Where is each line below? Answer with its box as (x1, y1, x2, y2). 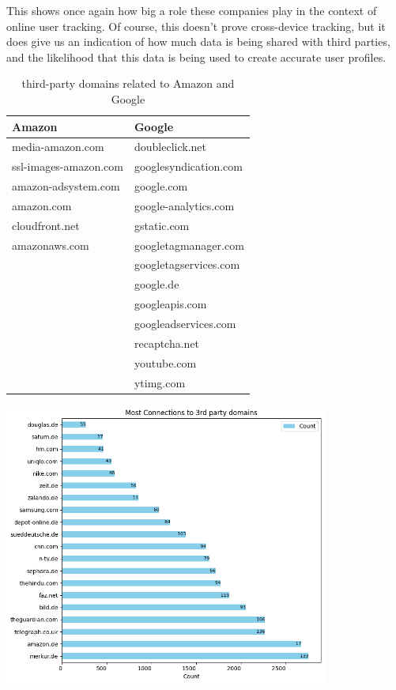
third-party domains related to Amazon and (21, 75, 235, 92)
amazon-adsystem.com (12, 178, 120, 194)
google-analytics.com (134, 197, 235, 213)
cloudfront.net (12, 217, 80, 233)
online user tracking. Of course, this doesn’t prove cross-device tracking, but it (6, 17, 386, 34)
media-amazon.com (12, 138, 104, 155)
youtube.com (134, 354, 197, 371)
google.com (134, 178, 188, 194)
